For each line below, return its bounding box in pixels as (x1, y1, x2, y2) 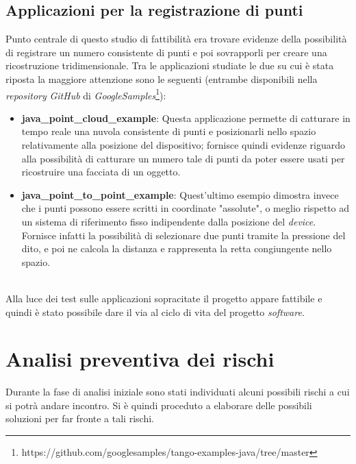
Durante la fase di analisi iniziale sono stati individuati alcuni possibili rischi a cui (5, 384, 350, 399)
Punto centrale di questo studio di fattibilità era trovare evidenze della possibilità (5, 32, 347, 46)
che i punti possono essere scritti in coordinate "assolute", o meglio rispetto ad (21, 201, 350, 215)
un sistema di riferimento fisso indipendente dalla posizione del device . (21, 214, 316, 228)
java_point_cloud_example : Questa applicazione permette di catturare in (21, 110, 351, 125)
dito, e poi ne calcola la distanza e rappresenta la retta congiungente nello (21, 241, 332, 256)
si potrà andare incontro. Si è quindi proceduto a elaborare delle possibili (5, 398, 312, 412)
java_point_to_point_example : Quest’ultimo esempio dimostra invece (21, 187, 339, 202)
